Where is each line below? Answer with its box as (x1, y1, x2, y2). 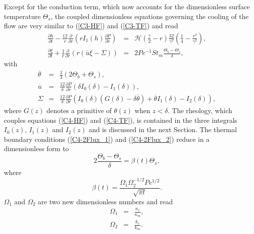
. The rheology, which (168, 105, 233, 116)
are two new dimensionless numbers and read (38, 196, 173, 206)
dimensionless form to (4, 143, 69, 154)
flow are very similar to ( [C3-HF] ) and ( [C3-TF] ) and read (4, 20, 178, 31)
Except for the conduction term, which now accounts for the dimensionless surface (4, 1, 250, 11)
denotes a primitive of (46, 105, 112, 116)
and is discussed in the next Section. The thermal (88, 124, 237, 135)
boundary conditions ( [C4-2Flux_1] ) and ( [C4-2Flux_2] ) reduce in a (4, 134, 210, 144)
